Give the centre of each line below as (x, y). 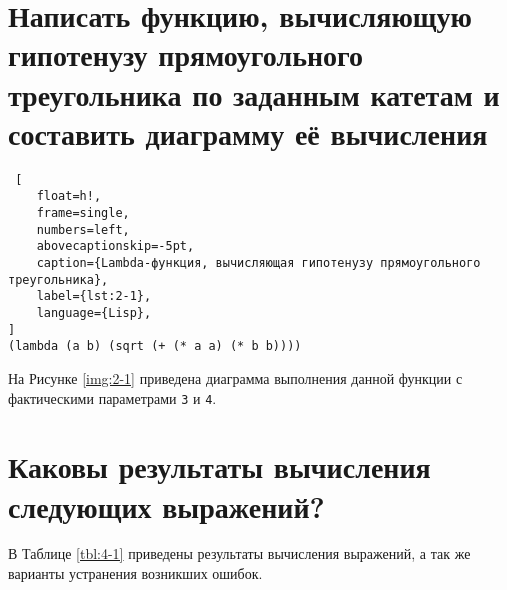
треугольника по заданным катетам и (254, 93)
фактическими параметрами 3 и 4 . (112, 397)
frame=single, (83, 213)
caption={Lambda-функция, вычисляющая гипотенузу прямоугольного (258, 262)
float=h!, (69, 196)
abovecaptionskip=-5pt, (115, 246)
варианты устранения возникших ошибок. (135, 573)
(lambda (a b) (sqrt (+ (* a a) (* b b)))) (155, 346)
